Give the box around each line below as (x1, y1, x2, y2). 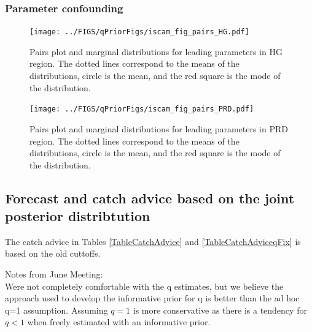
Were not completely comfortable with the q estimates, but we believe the (5, 279, 284, 292)
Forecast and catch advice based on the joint (5, 188, 295, 207)
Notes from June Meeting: (5, 268, 103, 281)
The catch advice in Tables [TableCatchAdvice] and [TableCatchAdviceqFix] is (5, 235, 301, 247)
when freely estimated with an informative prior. (27, 315, 211, 328)
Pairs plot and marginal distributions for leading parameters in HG (29, 45, 283, 58)
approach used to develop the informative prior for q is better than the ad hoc (5, 292, 300, 304)
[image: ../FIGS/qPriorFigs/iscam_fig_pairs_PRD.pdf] (29, 105, 254, 114)
